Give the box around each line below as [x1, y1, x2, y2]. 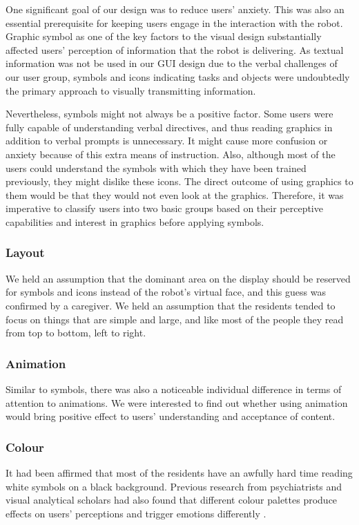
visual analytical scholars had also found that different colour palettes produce [6, 493, 338, 507]
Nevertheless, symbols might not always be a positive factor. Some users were [6, 106, 333, 121]
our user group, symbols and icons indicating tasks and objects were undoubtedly [6, 69, 350, 84]
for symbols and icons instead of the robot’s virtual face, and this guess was [6, 285, 326, 299]
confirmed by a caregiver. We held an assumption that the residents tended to [6, 298, 336, 312]
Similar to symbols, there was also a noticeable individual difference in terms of [6, 381, 342, 396]
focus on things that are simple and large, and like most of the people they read [6, 312, 344, 326]
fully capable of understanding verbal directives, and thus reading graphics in [6, 120, 333, 134]
